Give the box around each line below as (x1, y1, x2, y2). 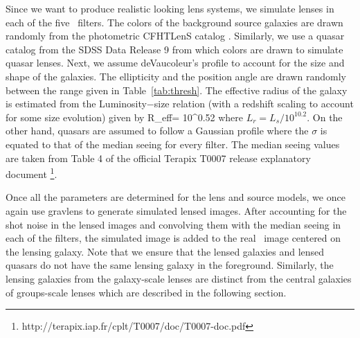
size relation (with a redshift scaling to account (154, 96, 354, 111)
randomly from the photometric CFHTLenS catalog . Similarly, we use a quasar (6, 28, 345, 43)
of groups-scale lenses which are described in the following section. (6, 285, 287, 299)
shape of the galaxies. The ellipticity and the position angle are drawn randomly (6, 69, 346, 83)
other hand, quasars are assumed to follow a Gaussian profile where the (6, 123, 309, 138)
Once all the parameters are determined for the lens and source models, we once (6, 190, 345, 204)
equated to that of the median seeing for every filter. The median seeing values (6, 136, 340, 151)
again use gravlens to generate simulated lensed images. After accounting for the (6, 203, 347, 217)
